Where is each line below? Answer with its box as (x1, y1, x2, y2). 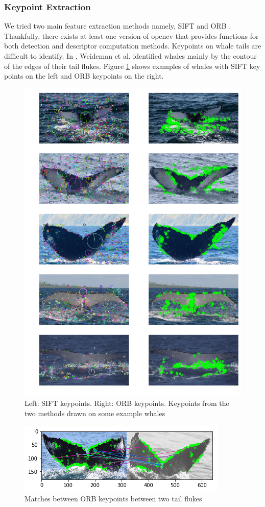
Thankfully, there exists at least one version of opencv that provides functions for (4, 30, 259, 41)
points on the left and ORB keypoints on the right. (4, 70, 164, 81)
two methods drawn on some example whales (25, 408, 165, 419)
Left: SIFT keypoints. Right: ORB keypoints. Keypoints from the (25, 398, 229, 408)
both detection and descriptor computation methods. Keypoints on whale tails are (4, 40, 261, 51)
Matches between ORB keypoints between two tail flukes (25, 493, 202, 504)
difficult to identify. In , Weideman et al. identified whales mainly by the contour (4, 51, 257, 61)
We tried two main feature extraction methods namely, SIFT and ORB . (4, 20, 231, 31)
